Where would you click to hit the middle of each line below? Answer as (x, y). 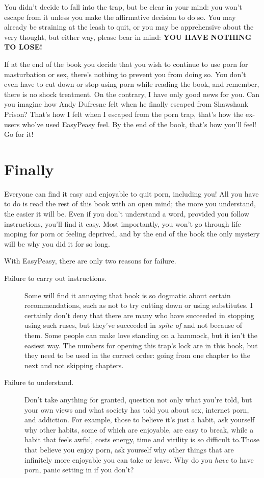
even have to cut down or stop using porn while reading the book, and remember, (132, 84)
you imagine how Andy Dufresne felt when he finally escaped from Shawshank (126, 104)
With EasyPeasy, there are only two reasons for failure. (90, 261)
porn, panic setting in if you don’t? (79, 470)
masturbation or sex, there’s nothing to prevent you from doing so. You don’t (125, 74)
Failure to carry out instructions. (55, 278)
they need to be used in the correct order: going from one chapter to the (137, 355)
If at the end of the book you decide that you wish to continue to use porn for (126, 64)
